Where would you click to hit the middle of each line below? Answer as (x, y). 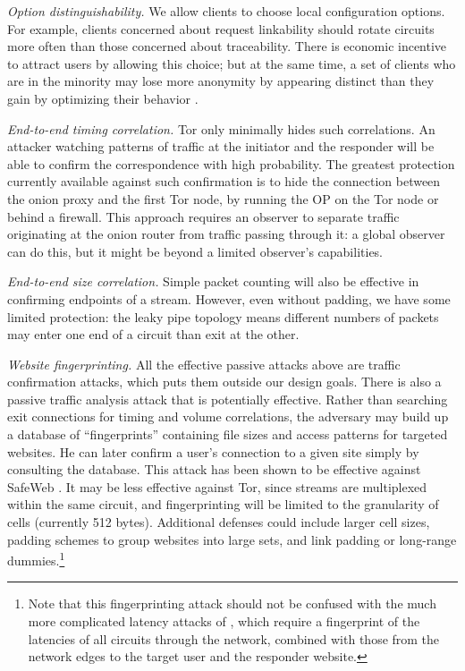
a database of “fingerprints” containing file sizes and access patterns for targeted (228, 434)
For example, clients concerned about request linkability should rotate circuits (221, 28)
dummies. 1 (36, 559)
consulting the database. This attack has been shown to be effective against (214, 469)
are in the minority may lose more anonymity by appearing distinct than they (221, 81)
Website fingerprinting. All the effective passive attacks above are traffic (204, 364)
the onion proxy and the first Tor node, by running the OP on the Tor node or (223, 198)
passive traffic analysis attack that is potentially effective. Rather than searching (228, 399)
